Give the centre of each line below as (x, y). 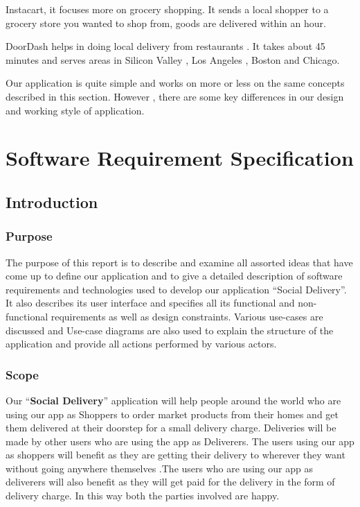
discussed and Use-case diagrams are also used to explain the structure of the (170, 330)
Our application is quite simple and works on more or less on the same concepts (175, 83)
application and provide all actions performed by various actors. (141, 344)
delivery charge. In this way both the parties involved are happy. (143, 496)
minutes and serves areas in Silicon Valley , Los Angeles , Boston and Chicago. (173, 59)
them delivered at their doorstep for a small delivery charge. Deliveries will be (171, 428)
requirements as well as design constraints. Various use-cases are (187, 316)
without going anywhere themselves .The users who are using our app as (159, 468)
